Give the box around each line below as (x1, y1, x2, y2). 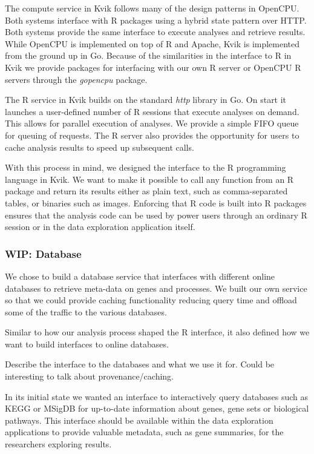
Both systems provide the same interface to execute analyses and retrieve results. (5, 25, 306, 38)
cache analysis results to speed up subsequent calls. (5, 140, 194, 153)
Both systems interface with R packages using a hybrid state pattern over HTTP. (5, 13, 307, 26)
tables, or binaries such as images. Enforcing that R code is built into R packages (5, 196, 307, 209)
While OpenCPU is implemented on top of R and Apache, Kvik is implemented (5, 37, 300, 50)
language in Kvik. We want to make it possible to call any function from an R (5, 173, 294, 185)
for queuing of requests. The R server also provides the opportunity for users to (5, 128, 299, 141)
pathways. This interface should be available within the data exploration (5, 413, 273, 426)
